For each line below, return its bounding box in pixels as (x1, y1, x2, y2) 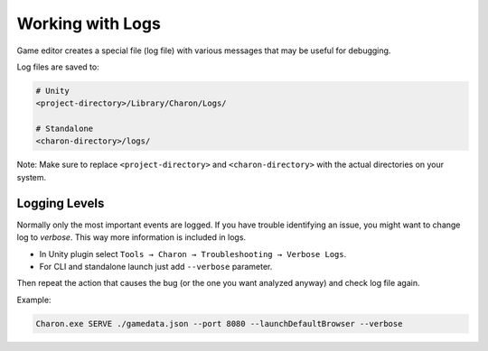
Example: (16, 294, 52, 305)
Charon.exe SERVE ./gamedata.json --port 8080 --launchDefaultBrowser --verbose (35, 319, 403, 328)
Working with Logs (16, 14, 162, 33)
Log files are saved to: (16, 61, 99, 72)
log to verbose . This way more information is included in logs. (16, 232, 247, 243)
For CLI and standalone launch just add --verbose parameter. (39, 261, 273, 272)
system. (16, 171, 47, 182)
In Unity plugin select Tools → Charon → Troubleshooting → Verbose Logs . (39, 248, 347, 259)
